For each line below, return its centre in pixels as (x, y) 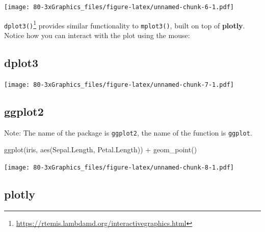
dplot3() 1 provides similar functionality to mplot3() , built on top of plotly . (125, 24)
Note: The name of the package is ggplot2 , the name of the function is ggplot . (128, 132)
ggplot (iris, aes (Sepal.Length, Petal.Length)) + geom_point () (101, 150)
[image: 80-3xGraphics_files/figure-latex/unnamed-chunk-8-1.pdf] (119, 167)
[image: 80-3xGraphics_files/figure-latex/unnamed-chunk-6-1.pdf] (119, 7)
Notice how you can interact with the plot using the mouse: (97, 35)
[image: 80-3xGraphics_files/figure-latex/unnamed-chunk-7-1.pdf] (119, 85)
